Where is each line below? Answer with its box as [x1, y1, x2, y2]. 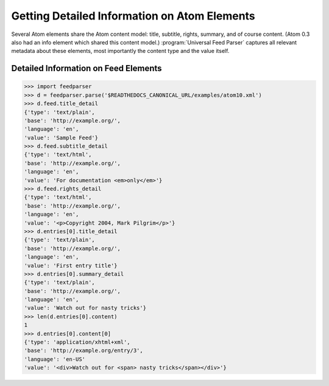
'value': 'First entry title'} [24, 262, 118, 269]
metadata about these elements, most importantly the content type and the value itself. [11, 47, 230, 55]
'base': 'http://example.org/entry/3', [24, 347, 143, 354]
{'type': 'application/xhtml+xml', [24, 339, 130, 346]
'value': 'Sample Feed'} [24, 134, 99, 141]
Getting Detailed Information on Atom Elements [11, 9, 255, 23]
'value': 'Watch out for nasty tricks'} [24, 304, 146, 312]
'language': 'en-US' [24, 356, 85, 362]
